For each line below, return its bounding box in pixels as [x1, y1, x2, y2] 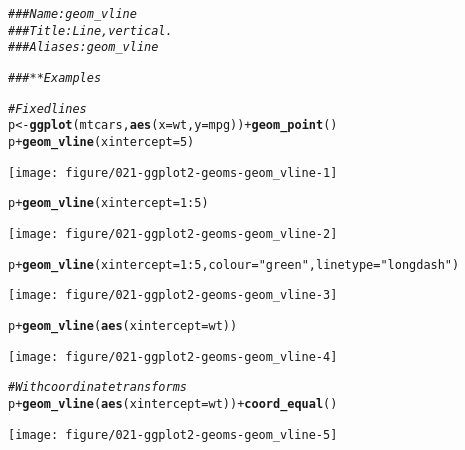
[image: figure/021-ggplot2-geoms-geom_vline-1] [8, 165, 338, 180]
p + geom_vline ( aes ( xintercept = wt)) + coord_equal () [8, 396, 338, 411]
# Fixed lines [8, 101, 87, 116]
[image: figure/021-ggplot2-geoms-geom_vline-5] [8, 427, 338, 442]
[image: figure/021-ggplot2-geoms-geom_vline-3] [8, 288, 338, 303]
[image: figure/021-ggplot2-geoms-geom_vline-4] [8, 349, 338, 364]
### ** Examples [8, 70, 102, 85]
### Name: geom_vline [8, 7, 137, 21]
